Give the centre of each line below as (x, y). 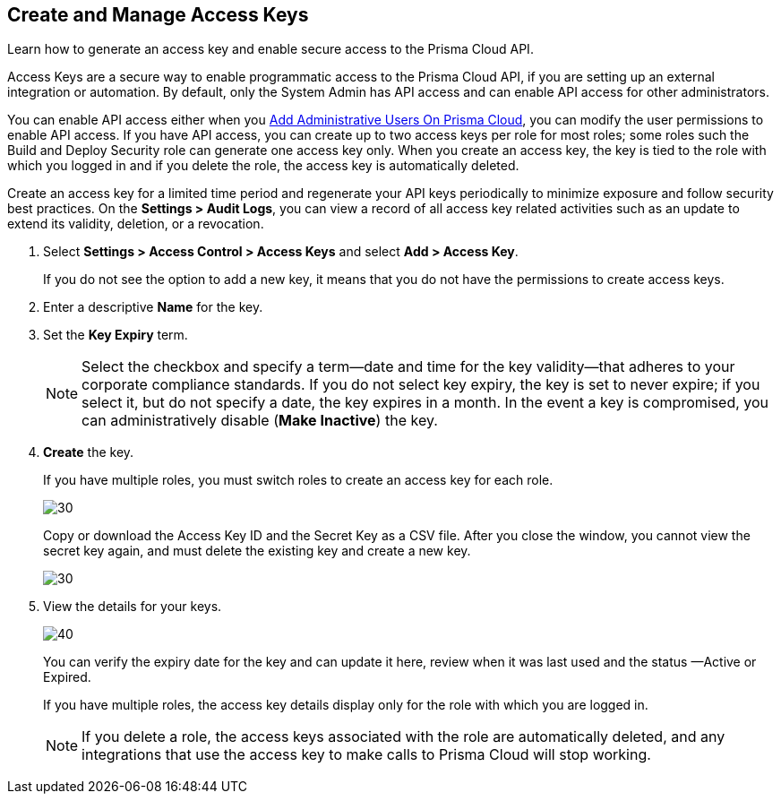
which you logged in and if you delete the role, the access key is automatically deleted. (263, 166)
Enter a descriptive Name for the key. (153, 307)
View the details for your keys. (133, 607)
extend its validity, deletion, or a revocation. (136, 224)
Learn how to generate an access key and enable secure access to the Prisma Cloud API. (270, 49)
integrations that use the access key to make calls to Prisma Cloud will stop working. (366, 755)
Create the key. (89, 452)
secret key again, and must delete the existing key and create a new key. (257, 551)
